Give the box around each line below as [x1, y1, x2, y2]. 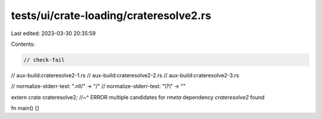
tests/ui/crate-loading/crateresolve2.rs [11, 9, 212, 22]
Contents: [11, 40, 35, 48]
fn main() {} [11, 105, 40, 112]
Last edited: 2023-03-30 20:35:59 [11, 30, 96, 37]
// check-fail [23, 57, 65, 63]
